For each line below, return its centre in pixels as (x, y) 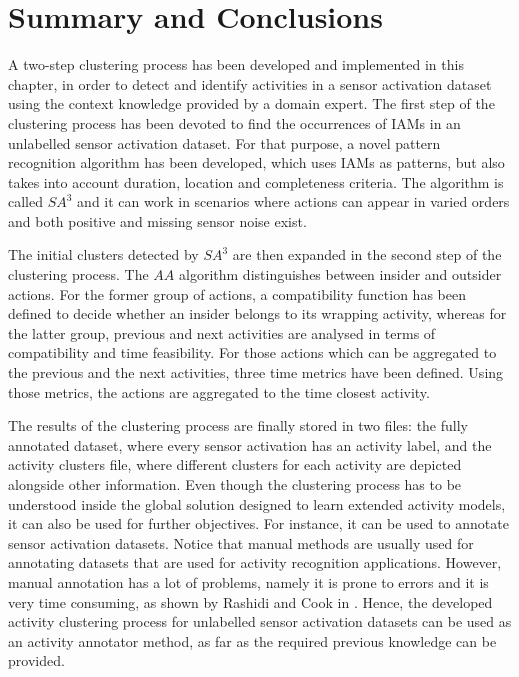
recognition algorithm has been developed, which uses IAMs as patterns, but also (256, 162)
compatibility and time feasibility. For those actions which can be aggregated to (252, 352)
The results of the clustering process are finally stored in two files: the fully (238, 425)
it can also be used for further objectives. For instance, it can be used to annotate (258, 523)
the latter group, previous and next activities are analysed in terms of (222, 332)
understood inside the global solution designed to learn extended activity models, (257, 503)
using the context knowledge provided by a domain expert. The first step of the (251, 103)
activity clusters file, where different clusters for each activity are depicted (235, 464)
